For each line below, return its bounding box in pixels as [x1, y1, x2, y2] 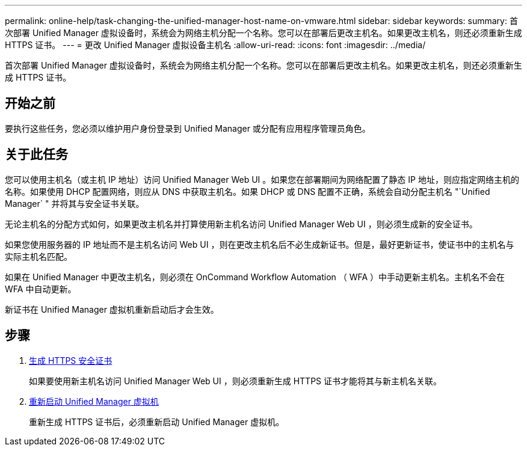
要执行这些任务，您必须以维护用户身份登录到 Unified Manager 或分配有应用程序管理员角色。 [5, 123, 371, 133]
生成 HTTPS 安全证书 [29, 355, 112, 366]
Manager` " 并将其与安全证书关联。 [5, 198, 144, 209]
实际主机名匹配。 [5, 251, 72, 262]
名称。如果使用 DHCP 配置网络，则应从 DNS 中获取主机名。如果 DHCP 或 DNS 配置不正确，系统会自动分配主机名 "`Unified [5, 186, 490, 197]
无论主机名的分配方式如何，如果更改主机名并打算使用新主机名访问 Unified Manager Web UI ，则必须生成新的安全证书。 [5, 218, 478, 229]
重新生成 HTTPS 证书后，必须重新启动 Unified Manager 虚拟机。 [29, 416, 285, 427]
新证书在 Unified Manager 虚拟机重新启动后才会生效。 [5, 304, 219, 314]
